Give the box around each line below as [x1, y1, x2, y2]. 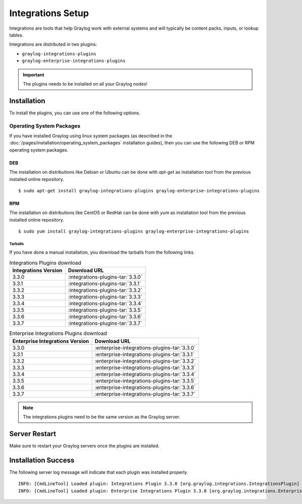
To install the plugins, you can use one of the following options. [9, 110, 140, 116]
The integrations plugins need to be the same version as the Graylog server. [23, 413, 181, 420]
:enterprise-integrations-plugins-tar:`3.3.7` [95, 390, 196, 397]
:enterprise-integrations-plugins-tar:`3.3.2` [95, 357, 196, 365]
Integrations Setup [9, 8, 89, 19]
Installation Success [9, 456, 75, 464]
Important [23, 71, 45, 78]
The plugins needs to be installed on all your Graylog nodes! [23, 81, 148, 87]
